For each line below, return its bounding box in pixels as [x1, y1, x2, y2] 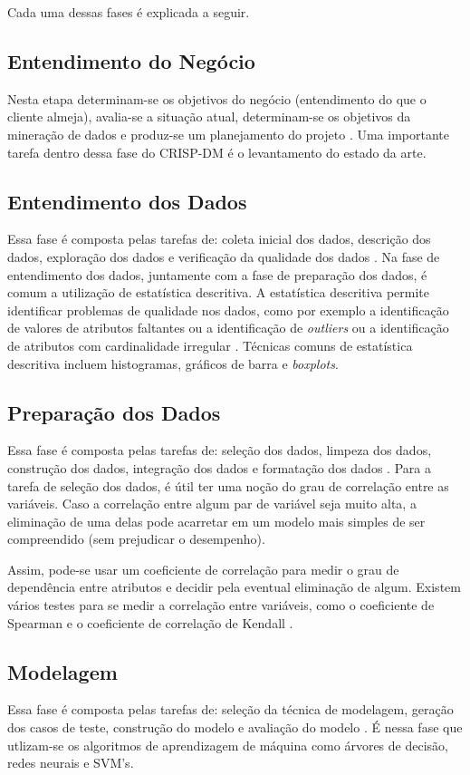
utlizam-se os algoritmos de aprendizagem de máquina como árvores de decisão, [7, 735, 448, 754]
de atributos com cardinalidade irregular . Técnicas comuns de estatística [7, 335, 413, 354]
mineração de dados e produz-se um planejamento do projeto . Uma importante [7, 124, 449, 143]
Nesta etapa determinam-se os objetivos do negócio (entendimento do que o [7, 89, 427, 108]
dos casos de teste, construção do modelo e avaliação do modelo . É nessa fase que [7, 718, 463, 737]
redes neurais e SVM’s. [7, 753, 134, 772]
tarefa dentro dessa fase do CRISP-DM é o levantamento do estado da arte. [7, 142, 427, 161]
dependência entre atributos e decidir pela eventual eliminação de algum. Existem [7, 577, 461, 596]
